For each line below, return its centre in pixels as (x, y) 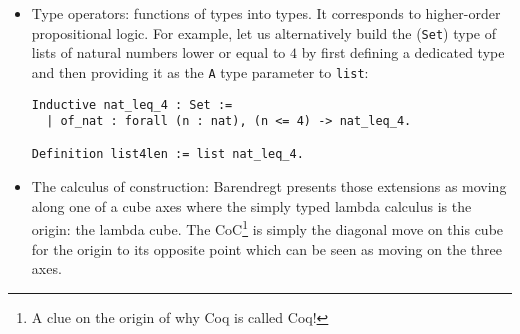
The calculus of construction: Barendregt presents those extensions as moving (269, 186)
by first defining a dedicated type (403, 52)
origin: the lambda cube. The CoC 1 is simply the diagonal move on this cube (267, 227)
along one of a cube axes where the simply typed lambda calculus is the (251, 205)
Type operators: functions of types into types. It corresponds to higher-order (266, 13)
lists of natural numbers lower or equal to (158, 52)
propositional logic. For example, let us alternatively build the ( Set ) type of (263, 32)
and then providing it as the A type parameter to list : (200, 71)
